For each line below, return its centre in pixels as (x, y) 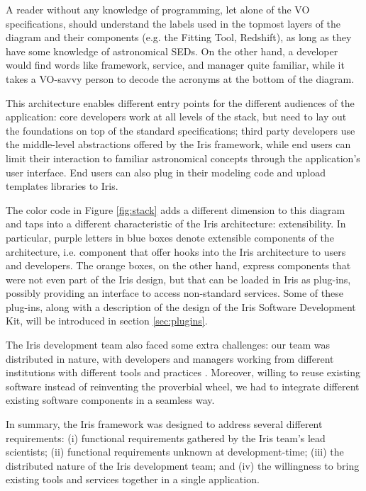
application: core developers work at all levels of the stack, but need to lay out (176, 117)
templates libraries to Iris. (62, 186)
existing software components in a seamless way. (110, 400)
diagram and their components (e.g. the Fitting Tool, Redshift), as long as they (179, 37)
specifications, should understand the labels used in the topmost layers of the (173, 23)
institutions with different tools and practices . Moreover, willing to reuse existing (183, 372)
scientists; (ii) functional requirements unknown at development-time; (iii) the (175, 452)
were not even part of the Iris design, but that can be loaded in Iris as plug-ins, (178, 279)
